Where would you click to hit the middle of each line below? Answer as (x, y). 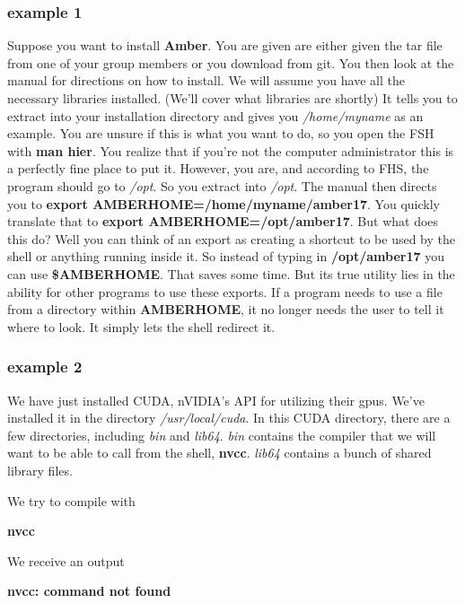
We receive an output (66, 560)
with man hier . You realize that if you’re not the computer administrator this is (231, 150)
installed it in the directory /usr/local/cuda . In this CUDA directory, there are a (229, 418)
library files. (40, 470)
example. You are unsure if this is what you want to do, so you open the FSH (221, 133)
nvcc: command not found (89, 591)
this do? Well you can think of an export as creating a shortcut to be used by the (231, 238)
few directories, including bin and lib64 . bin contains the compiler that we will (222, 435)
